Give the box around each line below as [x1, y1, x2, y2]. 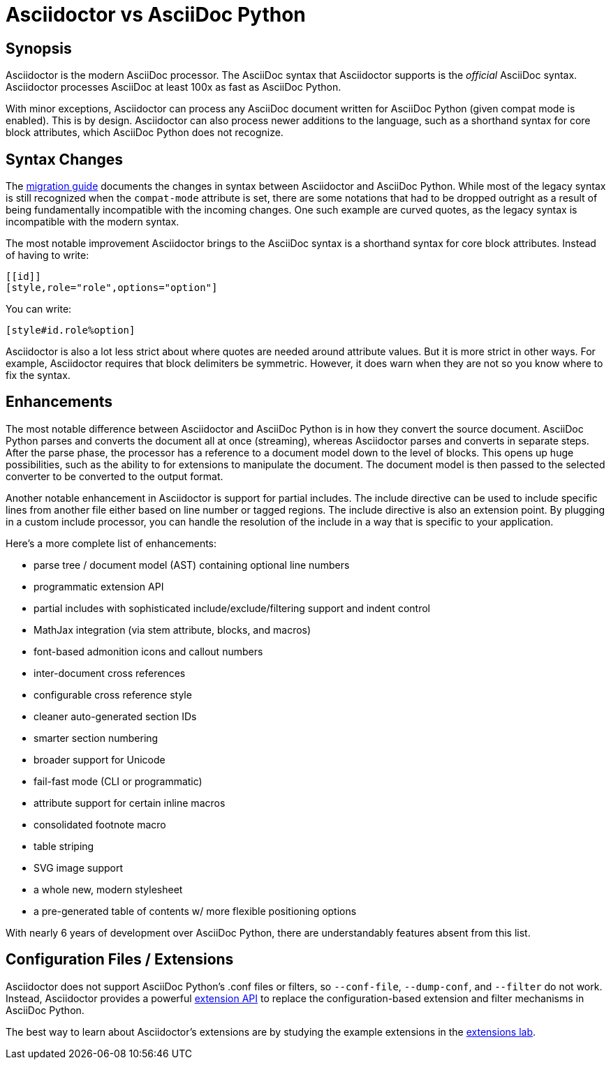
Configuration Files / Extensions [6, 951, 234, 969]
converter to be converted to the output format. [6, 470, 223, 482]
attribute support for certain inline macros [34, 796, 226, 809]
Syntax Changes [6, 150, 124, 168]
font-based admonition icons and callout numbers [34, 645, 263, 657]
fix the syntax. [6, 369, 71, 382]
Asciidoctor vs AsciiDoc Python [6, 3, 306, 27]
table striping [34, 840, 94, 852]
